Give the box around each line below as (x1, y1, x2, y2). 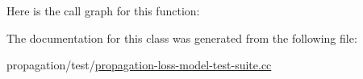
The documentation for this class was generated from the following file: (6, 29, 357, 46)
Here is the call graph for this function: (6, 2, 200, 19)
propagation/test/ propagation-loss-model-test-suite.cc (6, 56, 272, 73)
